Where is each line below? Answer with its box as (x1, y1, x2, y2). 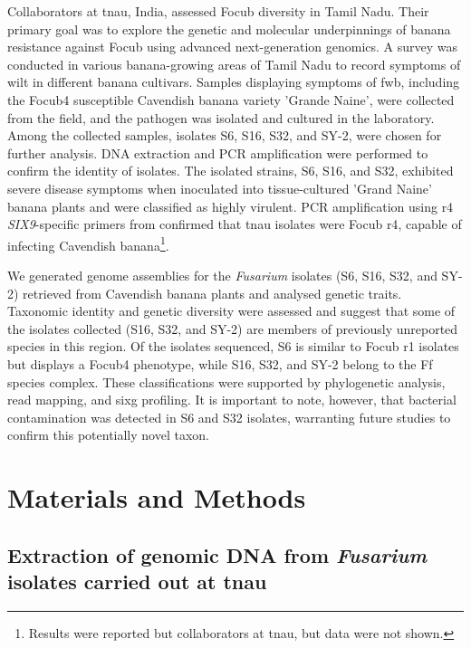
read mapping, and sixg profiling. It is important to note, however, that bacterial (7, 390, 457, 409)
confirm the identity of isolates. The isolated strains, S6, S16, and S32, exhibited (7, 161, 454, 180)
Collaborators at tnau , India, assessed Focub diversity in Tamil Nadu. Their (7, 2, 429, 20)
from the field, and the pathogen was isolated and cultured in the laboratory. (7, 108, 435, 127)
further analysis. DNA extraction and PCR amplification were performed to (7, 143, 428, 162)
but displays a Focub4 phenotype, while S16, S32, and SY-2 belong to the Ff (7, 354, 433, 373)
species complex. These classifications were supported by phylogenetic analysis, (7, 372, 446, 391)
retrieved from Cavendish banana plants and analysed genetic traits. (23, 283, 402, 302)
